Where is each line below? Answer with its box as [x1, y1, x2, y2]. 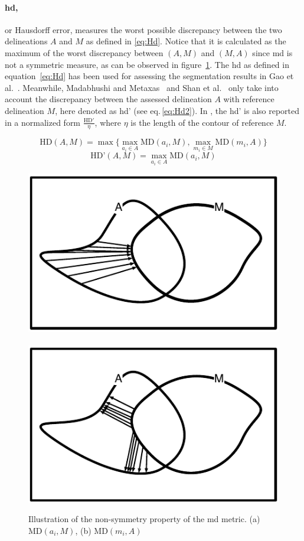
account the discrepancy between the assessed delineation [5, 93, 212, 105]
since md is [252, 46, 293, 58]
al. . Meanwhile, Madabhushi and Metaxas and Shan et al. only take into [5, 81, 279, 93]
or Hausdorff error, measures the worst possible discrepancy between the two [5, 23, 282, 35]
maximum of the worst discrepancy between [5, 46, 164, 58]
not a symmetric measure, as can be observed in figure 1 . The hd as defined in [5, 58, 289, 70]
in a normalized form [5, 116, 81, 128]
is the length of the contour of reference [130, 116, 274, 128]
